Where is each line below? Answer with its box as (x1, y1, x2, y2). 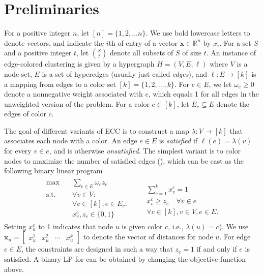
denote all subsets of (110, 47, 173, 58)
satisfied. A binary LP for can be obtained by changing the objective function (4, 253, 246, 264)
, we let (209, 78, 232, 89)
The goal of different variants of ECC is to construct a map (4, 125, 189, 136)
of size (182, 47, 201, 58)
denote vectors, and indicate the (4, 37, 104, 48)
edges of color (4, 108, 46, 119)
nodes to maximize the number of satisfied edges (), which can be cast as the (4, 155, 244, 166)
